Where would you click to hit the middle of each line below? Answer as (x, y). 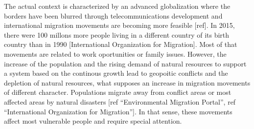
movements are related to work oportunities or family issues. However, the (115, 54)
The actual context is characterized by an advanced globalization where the (117, 6)
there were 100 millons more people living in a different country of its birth (117, 34)
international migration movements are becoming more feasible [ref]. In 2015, (119, 25)
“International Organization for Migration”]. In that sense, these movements (118, 111)
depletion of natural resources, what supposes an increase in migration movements (127, 82)
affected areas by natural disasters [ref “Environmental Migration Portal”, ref (120, 101)
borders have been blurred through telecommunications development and (113, 15)
